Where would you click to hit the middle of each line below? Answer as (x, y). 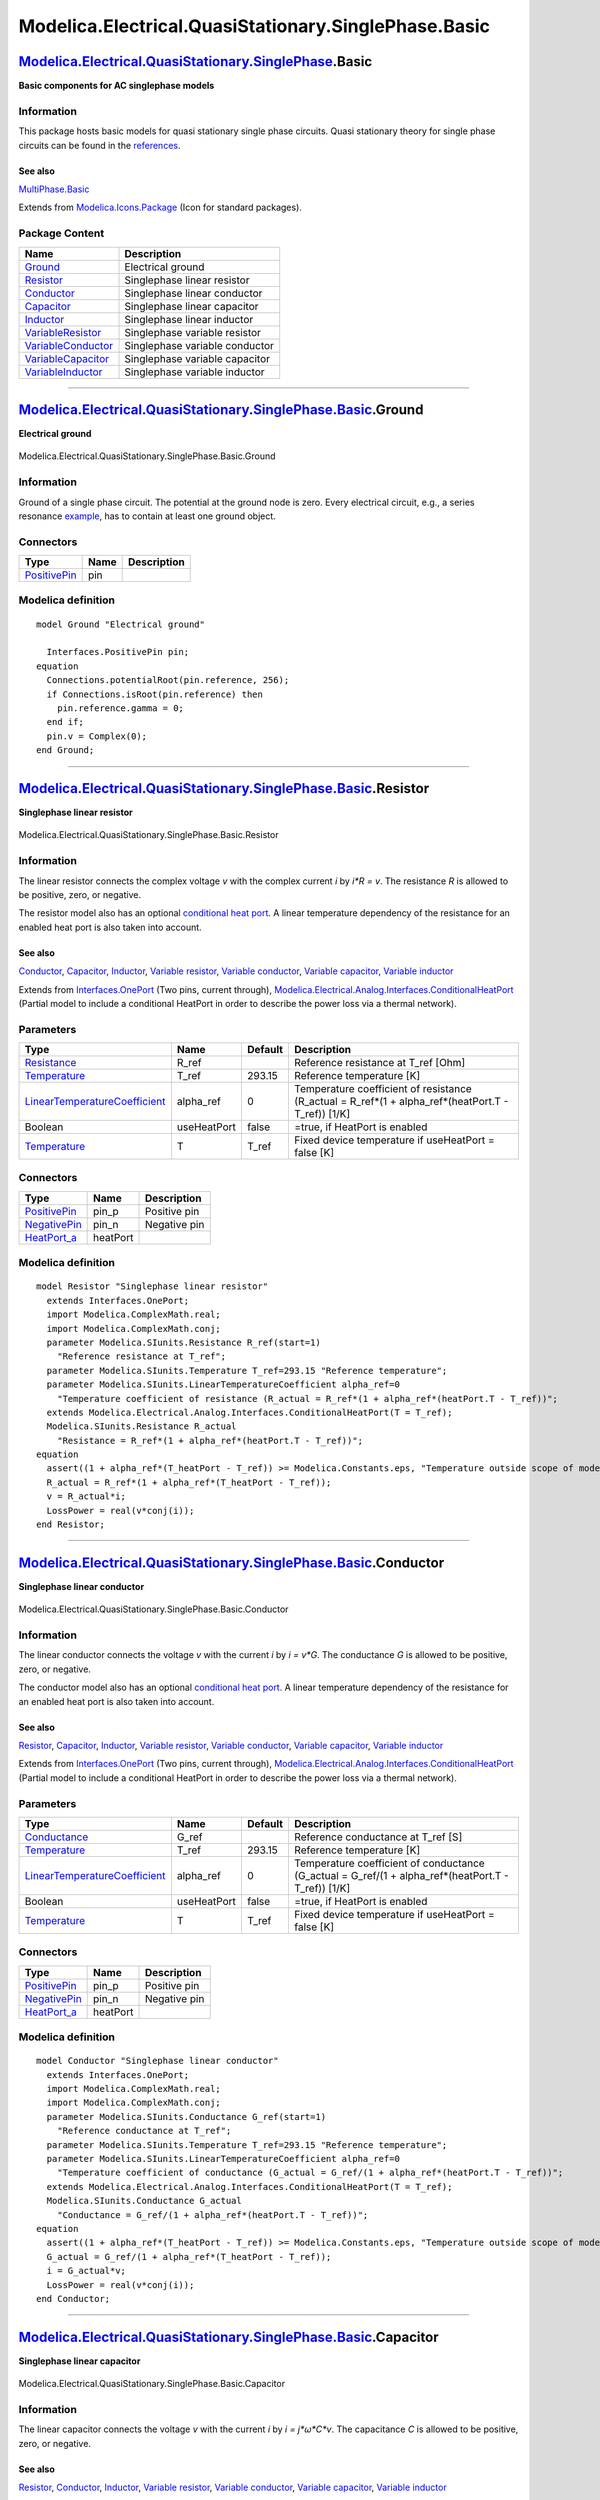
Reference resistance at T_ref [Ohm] (380, 1063)
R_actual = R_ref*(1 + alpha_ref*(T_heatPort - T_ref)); (189, 1482)
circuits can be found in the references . (99, 145)
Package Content (61, 233)
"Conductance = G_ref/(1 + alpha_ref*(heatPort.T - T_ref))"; (212, 2214)
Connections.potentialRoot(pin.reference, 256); (168, 680)
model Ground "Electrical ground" (120, 624)
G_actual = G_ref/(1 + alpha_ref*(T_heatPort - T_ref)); (189, 2256)
